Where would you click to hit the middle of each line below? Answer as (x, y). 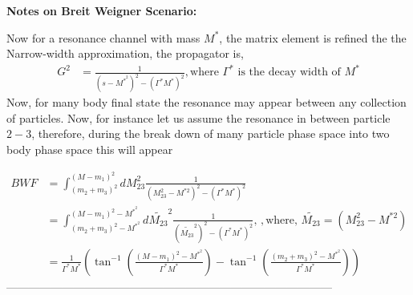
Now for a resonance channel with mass (103, 37)
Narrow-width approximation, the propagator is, (125, 53)
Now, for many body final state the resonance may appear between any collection (206, 102)
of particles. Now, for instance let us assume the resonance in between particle (198, 117)
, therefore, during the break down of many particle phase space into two (211, 133)
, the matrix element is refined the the (313, 37)
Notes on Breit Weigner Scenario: (102, 10)
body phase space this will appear (90, 149)
